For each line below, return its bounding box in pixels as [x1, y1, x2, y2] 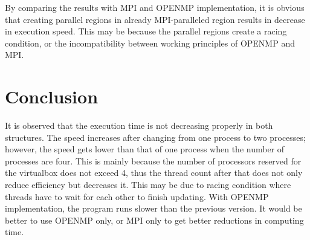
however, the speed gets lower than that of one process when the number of [5, 143, 285, 155]
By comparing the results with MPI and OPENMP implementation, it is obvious [5, 1, 305, 13]
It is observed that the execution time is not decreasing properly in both [5, 119, 273, 132]
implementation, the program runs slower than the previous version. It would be [5, 202, 302, 215]
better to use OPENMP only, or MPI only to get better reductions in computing [5, 213, 304, 226]
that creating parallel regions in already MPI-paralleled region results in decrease [5, 13, 305, 25]
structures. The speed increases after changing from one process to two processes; [5, 131, 306, 143]
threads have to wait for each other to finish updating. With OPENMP [5, 190, 269, 203]
